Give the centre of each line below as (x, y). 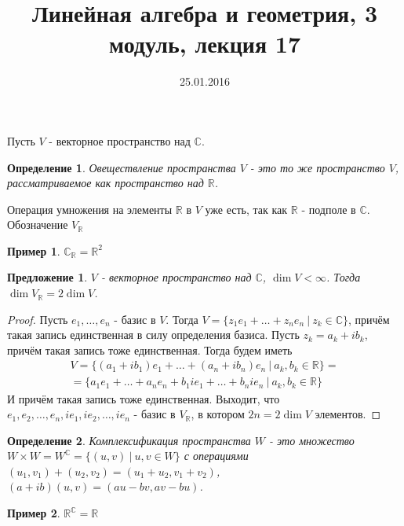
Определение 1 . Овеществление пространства (122, 167)
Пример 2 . (34, 513)
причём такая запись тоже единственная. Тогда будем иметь (150, 349)
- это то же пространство (317, 167)
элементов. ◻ (348, 414)
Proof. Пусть (38, 319)
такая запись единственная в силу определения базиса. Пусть (153, 335)
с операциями (216, 456)
